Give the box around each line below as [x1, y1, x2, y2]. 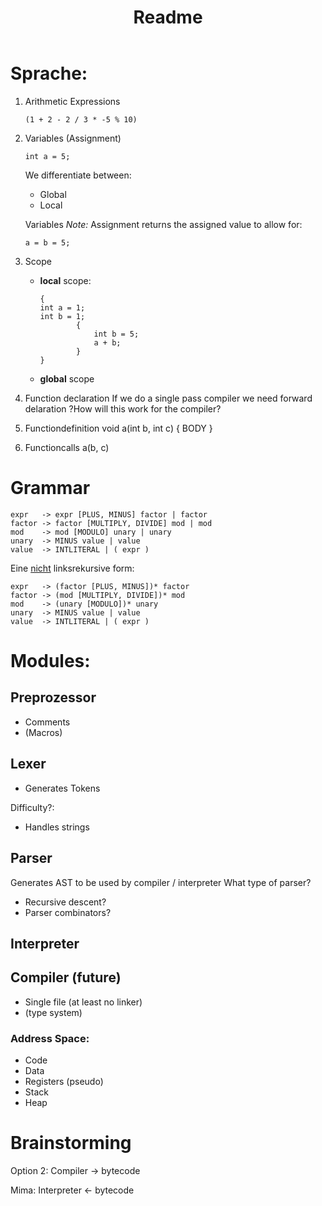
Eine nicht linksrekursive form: [10, 562, 135, 574]
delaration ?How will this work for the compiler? [24, 402, 222, 415]
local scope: [39, 274, 92, 286]
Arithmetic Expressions [24, 95, 121, 107]
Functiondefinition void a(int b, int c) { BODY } [24, 422, 213, 434]
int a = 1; [39, 302, 86, 313]
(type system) [24, 1006, 83, 1018]
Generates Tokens [24, 782, 101, 794]
